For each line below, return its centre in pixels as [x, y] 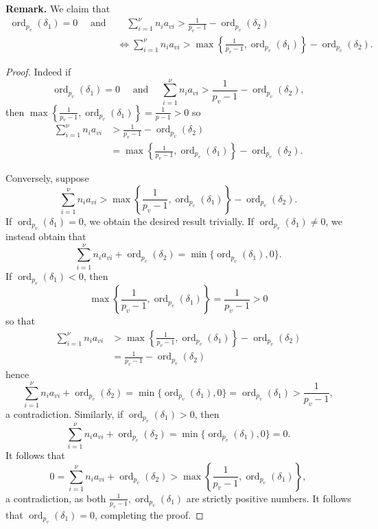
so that [20, 321]
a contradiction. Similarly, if [64, 413]
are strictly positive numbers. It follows [269, 498]
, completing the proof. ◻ [149, 514]
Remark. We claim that [58, 8]
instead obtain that [46, 236]
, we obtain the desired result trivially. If [169, 221]
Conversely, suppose [47, 178]
